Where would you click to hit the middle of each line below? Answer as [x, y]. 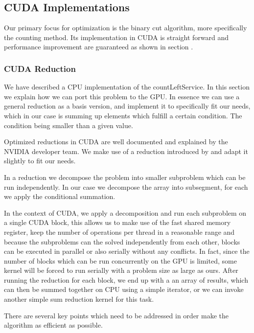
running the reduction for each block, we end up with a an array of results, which [126, 279]
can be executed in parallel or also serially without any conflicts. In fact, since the [127, 251]
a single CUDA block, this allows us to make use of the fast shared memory [117, 222]
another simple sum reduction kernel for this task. [79, 299]
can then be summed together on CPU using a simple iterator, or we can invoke [124, 289]
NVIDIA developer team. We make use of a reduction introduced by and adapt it [126, 151]
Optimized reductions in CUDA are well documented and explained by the [116, 142]
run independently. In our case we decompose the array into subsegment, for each [126, 187]
